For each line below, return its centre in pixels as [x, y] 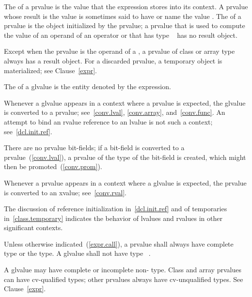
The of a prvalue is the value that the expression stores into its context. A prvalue [126, 6]
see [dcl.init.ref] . [28, 131]
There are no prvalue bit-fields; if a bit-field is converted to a [94, 148]
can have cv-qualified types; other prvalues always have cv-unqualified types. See [124, 279]
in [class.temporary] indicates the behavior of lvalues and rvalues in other [113, 218]
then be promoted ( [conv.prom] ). [53, 166]
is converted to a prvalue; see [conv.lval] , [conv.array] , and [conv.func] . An [115, 112]
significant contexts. [33, 227]
